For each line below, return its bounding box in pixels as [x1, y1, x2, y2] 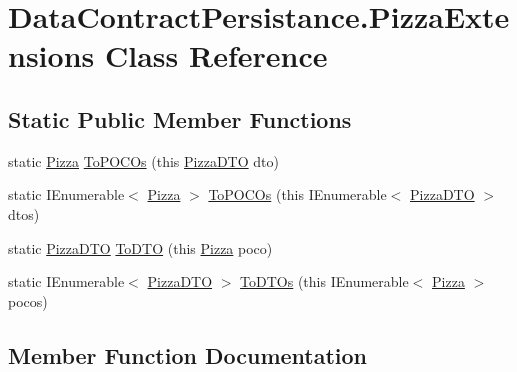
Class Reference [104, 35, 328, 76]
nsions [8, 35, 95, 76]
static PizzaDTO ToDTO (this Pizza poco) [8, 237, 273, 258]
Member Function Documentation [8, 339, 368, 370]
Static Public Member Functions [8, 103, 352, 134]
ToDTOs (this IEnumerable [240, 271, 409, 292]
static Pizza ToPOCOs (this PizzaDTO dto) [8, 150, 279, 171]
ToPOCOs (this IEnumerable [208, 184, 387, 205]
